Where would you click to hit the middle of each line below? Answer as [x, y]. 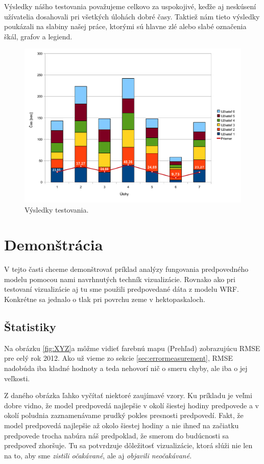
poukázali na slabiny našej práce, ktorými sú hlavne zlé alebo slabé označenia [125, 26]
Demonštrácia [54, 245]
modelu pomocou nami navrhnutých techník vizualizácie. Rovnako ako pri [120, 279]
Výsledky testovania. [57, 209]
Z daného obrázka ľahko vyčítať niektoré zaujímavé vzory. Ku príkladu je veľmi [128, 395]
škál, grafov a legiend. [38, 36]
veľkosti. [17, 378]
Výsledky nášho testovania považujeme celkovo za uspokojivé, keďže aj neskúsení [130, 6]
